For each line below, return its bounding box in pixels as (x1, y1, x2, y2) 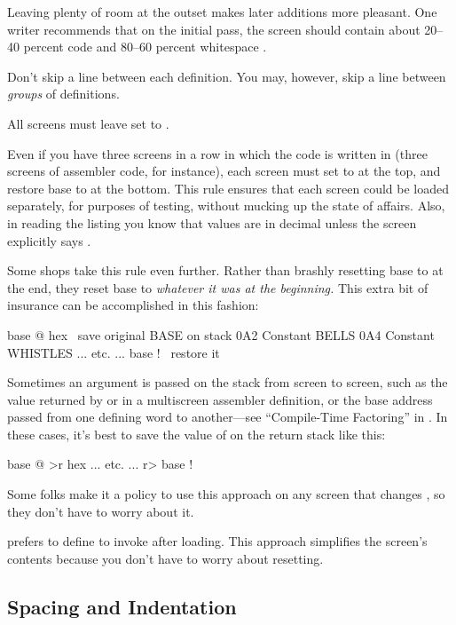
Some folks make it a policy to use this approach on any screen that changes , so (7, 485, 445, 503)
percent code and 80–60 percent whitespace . (23, 37, 267, 56)
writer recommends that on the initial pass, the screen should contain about (7, 20, 421, 38)
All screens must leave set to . (7, 114, 169, 132)
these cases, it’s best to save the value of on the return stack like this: (7, 424, 386, 443)
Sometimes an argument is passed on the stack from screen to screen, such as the (7, 373, 448, 392)
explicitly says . (7, 231, 91, 249)
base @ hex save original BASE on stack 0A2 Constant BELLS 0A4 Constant (7, 325, 435, 344)
